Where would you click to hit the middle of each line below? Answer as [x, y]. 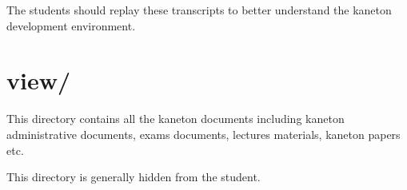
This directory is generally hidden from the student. [134, 177]
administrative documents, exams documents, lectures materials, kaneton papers [203, 134]
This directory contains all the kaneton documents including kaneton [176, 119]
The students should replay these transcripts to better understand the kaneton [199, 10]
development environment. [71, 25]
